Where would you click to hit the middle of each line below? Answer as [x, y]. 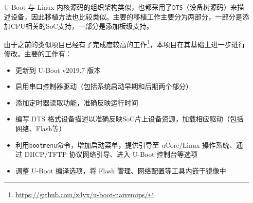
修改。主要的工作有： [38, 54]
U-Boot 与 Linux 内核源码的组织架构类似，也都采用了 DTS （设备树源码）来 [121, 7]
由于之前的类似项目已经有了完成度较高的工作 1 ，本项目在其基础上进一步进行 [125, 43]
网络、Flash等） [41, 128]
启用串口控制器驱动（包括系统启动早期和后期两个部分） [104, 86]
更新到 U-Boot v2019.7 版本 [58, 70]
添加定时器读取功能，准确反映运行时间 [77, 102]
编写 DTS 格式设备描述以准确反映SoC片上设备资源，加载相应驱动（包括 [129, 119]
